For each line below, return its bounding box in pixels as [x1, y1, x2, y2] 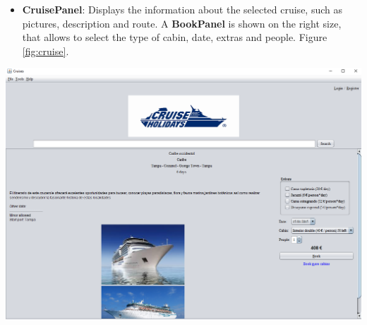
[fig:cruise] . [22, 43, 69, 58]
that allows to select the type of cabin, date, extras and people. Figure [22, 30, 327, 45]
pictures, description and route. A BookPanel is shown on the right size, [22, 16, 342, 30]
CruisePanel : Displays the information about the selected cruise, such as [22, 2, 342, 16]
